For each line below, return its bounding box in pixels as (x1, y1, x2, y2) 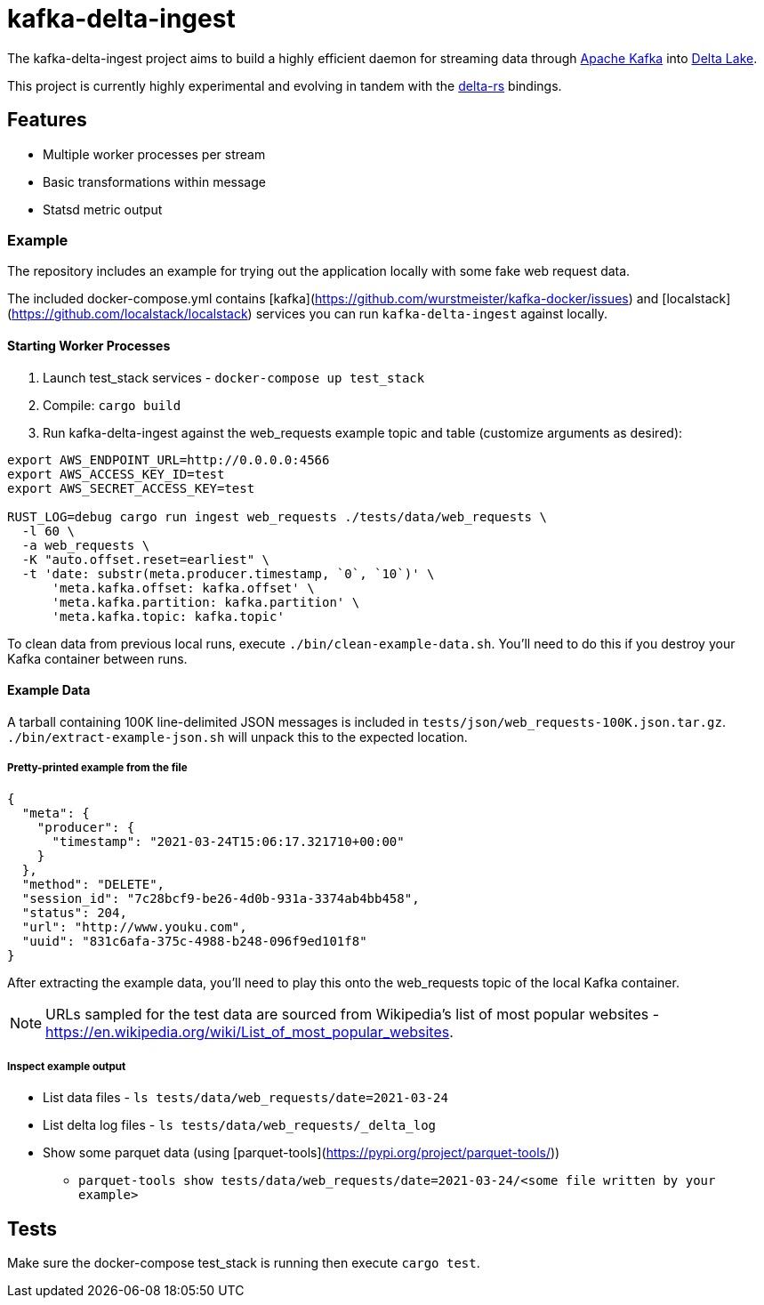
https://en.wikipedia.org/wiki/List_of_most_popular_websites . (45, 1022, 454, 1041)
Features (7, 109, 87, 132)
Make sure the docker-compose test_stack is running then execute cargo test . (7, 1255, 480, 1271)
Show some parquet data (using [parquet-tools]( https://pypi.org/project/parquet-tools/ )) (43, 1145, 560, 1161)
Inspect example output (7, 1059, 126, 1073)
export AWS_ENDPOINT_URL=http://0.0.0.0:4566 (7, 452, 330, 467)
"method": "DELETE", (21, 876, 165, 891)
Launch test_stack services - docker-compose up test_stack (43, 369, 425, 385)
